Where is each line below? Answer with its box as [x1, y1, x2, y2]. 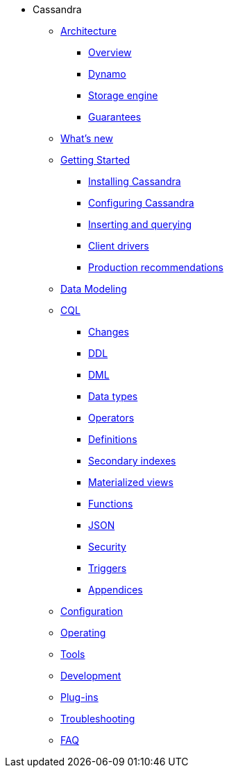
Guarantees [88, 111, 142, 123]
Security [88, 541, 126, 553]
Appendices [88, 584, 143, 596]
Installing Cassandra [88, 175, 181, 187]
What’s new [60, 132, 114, 144]
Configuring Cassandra [88, 197, 194, 209]
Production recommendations [88, 261, 223, 273]
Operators [88, 412, 135, 424]
